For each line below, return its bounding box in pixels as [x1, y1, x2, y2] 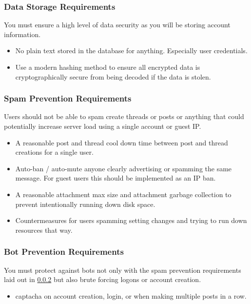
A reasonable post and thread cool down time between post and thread [15, 137, 228, 147]
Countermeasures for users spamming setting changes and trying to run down [15, 215, 247, 225]
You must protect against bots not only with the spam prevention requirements [4, 264, 241, 275]
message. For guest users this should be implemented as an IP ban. [15, 173, 216, 183]
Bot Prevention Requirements [4, 245, 124, 258]
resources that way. [15, 224, 73, 235]
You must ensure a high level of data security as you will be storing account [4, 20, 231, 30]
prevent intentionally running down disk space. [15, 199, 155, 209]
